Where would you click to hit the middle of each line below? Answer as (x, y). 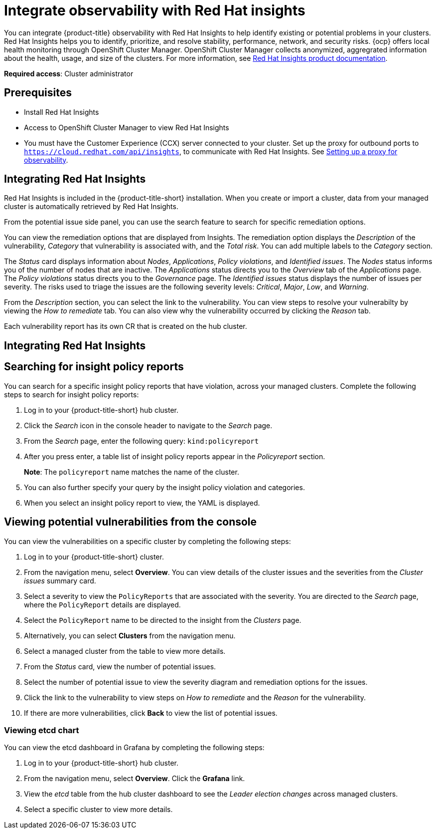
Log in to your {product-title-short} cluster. (94, 556)
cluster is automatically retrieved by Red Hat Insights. (91, 207)
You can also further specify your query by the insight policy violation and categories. (164, 487)
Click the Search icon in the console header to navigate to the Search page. (148, 425)
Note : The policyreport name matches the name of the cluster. (132, 472)
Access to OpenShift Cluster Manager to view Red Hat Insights (127, 127)
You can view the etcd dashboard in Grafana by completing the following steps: (134, 748)
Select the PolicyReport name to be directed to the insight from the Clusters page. (163, 620)
